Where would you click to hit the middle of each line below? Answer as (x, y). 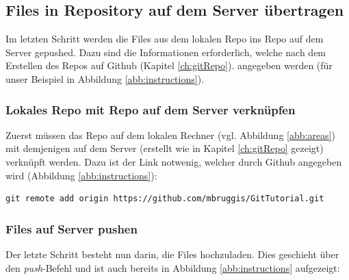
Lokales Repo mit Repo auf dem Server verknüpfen (151, 109)
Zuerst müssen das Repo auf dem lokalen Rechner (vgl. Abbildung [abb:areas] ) (170, 135)
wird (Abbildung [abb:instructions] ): (81, 175)
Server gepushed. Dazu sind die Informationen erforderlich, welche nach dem (166, 52)
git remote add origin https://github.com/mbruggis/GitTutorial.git (165, 199)
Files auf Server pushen (72, 228)
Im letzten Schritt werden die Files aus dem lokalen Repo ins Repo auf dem (165, 39)
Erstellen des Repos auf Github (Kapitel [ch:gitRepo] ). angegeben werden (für (169, 65)
